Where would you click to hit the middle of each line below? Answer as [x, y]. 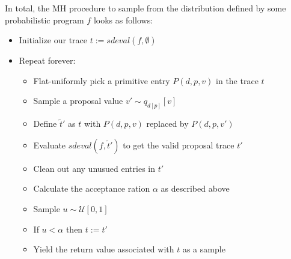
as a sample [204, 249]
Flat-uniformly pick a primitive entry [102, 80]
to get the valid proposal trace [179, 145]
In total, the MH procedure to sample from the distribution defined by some [145, 8]
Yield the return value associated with [104, 249]
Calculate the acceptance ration [92, 188]
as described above [195, 188]
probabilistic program [44, 20]
